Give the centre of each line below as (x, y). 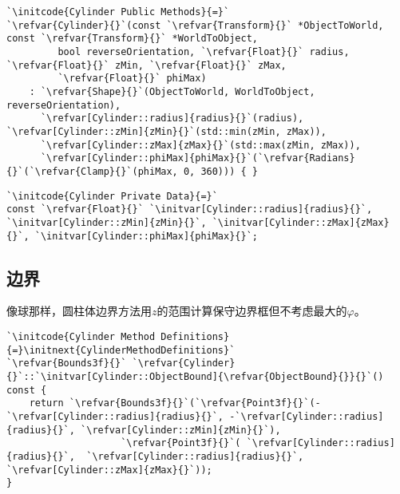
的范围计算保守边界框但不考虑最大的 (252, 311)
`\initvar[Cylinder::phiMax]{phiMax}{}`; (146, 236)
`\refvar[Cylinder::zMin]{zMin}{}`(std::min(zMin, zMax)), (166, 131)
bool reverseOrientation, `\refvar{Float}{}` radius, (204, 51)
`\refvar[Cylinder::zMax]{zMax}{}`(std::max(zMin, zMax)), (200, 145)
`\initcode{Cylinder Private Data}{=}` (112, 196)
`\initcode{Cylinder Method (81, 336)
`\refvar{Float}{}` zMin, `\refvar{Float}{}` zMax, (147, 65)
